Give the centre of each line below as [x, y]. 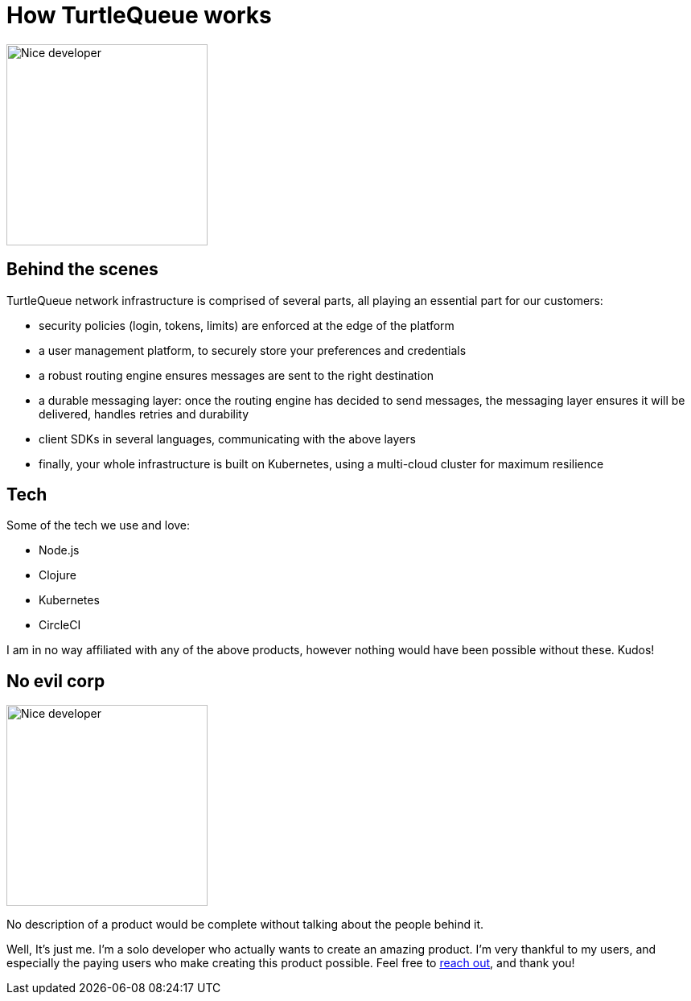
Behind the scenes [82, 270]
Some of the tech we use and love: [99, 525]
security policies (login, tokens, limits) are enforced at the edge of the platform [247, 325]
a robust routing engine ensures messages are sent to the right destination [237, 375]
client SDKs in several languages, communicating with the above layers [227, 439]
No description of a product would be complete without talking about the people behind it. [245, 925]
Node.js [59, 550]
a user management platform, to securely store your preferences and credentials [253, 350]
